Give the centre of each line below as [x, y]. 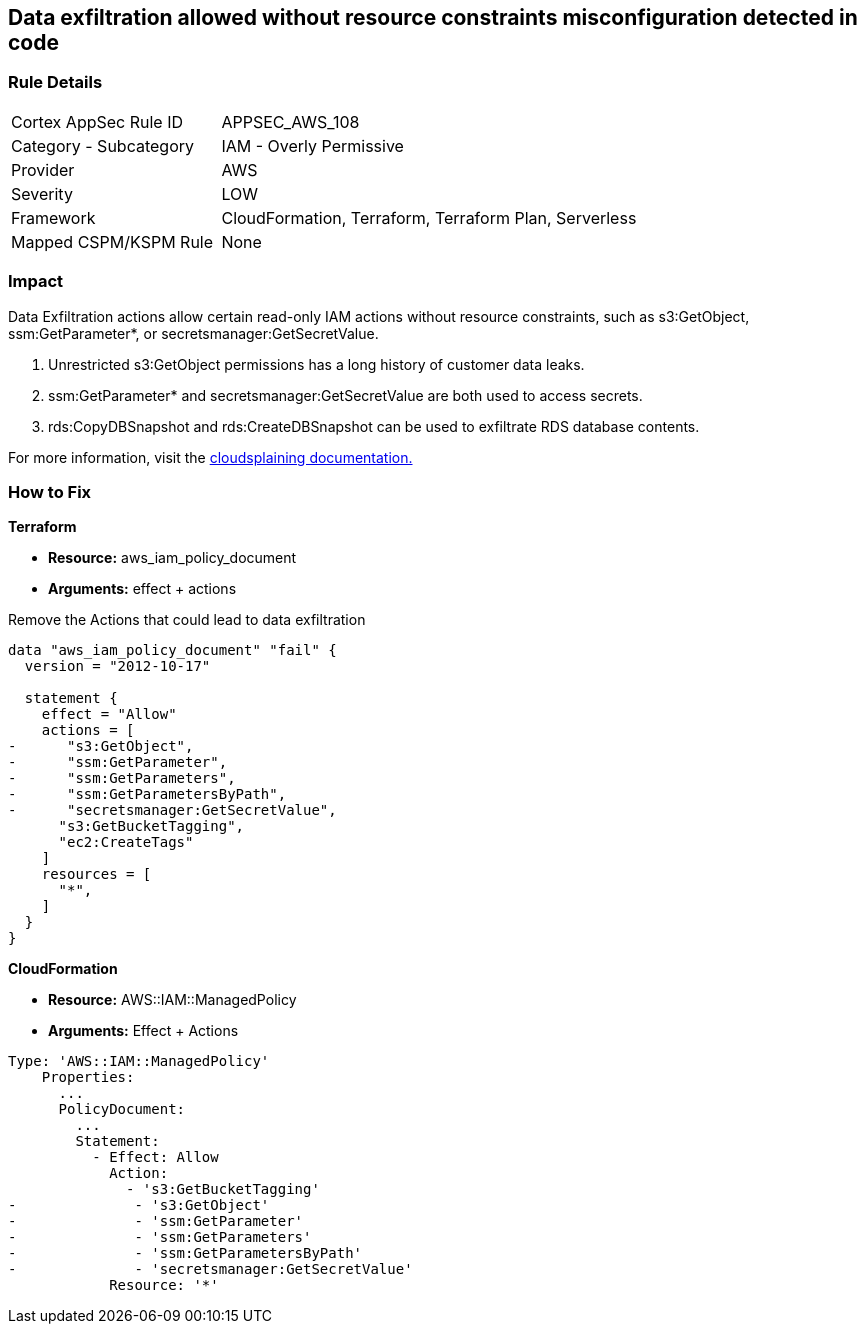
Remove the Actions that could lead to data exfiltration [187, 620]
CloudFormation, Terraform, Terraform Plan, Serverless [429, 217]
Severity [42, 193]
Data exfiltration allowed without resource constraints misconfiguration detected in [433, 17]
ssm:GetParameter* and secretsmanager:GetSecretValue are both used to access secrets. [345, 395]
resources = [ [96, 874]
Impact [36, 281]
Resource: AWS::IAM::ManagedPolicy [172, 1000]
